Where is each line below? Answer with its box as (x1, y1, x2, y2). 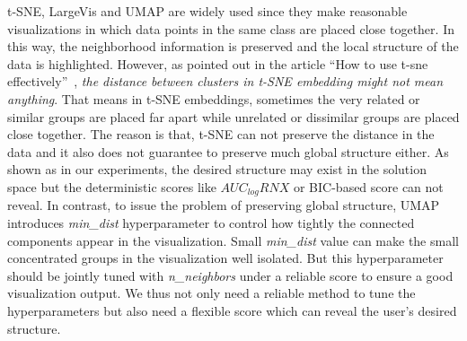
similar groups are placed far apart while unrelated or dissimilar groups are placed (7, 107, 460, 126)
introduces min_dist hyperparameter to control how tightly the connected (7, 213, 415, 232)
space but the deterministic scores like (7, 177, 216, 196)
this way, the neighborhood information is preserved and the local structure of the (7, 37, 459, 56)
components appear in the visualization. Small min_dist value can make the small (7, 231, 459, 249)
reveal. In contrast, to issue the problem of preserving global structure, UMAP (7, 196, 440, 214)
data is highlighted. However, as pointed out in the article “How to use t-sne (7, 54, 428, 73)
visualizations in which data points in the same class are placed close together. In (7, 19, 454, 38)
